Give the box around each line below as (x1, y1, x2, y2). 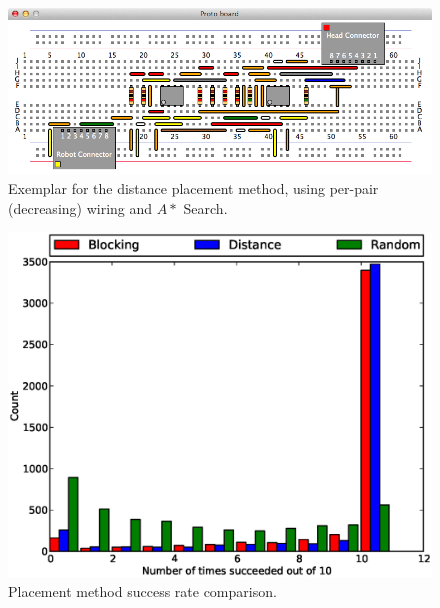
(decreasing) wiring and (8, 197, 153, 218)
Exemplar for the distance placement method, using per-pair (8, 178, 379, 199)
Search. (183, 197, 228, 218)
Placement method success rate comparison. (8, 580, 277, 601)
